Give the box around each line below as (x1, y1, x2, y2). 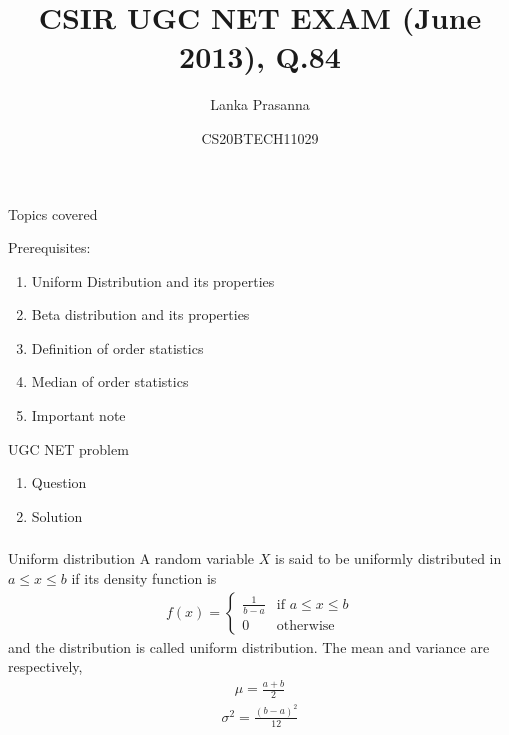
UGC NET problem (8, 438, 129, 459)
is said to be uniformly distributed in (274, 548, 502, 569)
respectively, (8, 656, 83, 677)
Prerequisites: (8, 237, 91, 258)
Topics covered (8, 203, 98, 224)
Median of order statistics (31, 371, 189, 392)
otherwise (276, 618, 335, 633)
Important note (31, 405, 126, 426)
